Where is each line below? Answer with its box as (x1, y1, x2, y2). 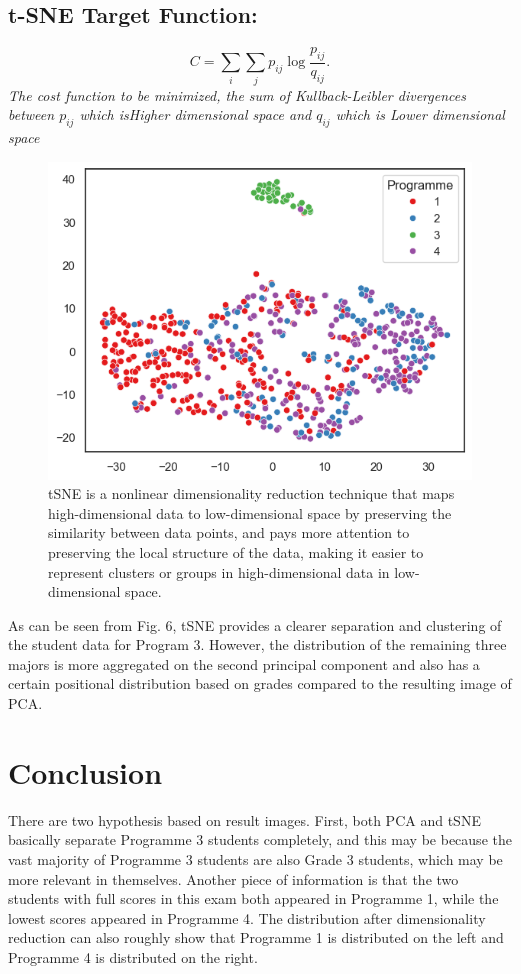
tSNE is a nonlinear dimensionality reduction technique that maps (48, 483, 455, 504)
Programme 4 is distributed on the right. (8, 946, 258, 967)
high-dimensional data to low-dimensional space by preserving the (48, 502, 452, 523)
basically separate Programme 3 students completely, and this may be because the (8, 829, 512, 850)
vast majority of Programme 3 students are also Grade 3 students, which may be (8, 848, 503, 869)
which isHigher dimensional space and (79, 104, 312, 125)
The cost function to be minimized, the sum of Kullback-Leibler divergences (8, 84, 466, 105)
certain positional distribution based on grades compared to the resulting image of (8, 673, 512, 694)
